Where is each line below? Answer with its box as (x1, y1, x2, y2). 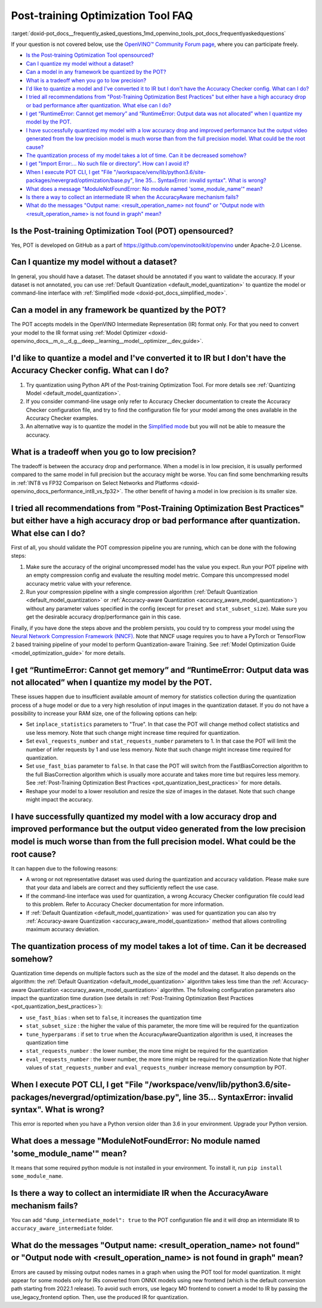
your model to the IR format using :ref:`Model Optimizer (11, 329, 147, 336)
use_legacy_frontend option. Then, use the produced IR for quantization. (11, 1293, 189, 1300)
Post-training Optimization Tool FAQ (11, 9, 193, 22)
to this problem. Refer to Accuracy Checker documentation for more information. (26, 901, 224, 908)
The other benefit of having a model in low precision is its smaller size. (124, 487, 298, 494)
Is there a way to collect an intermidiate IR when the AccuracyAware (11, 1188, 268, 1198)
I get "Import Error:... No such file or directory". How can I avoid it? (26, 160, 189, 167)
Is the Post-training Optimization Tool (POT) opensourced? (11, 225, 234, 236)
